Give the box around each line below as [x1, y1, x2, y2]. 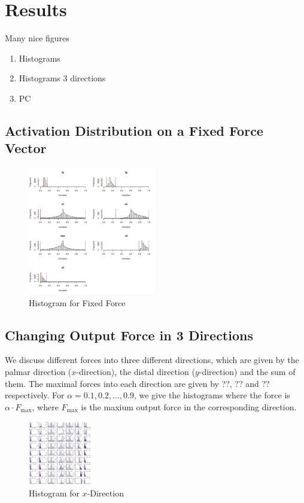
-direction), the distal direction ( [76, 365, 195, 378]
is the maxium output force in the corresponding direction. [81, 400, 297, 413]
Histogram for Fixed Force [29, 296, 126, 309]
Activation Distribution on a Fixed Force [5, 121, 263, 139]
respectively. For [5, 389, 65, 401]
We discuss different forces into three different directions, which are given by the [5, 353, 299, 366]
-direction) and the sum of [199, 365, 296, 378]
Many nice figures [5, 32, 69, 44]
